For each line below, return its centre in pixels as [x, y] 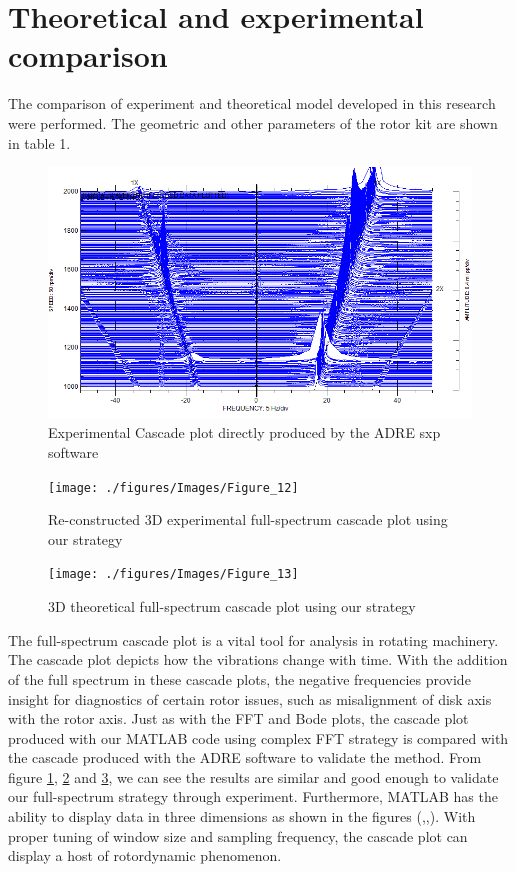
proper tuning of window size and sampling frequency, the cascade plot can [238, 835]
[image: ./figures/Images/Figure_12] [173, 487]
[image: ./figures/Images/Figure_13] [173, 574]
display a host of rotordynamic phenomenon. [145, 855]
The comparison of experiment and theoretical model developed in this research [252, 103]
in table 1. [39, 142]
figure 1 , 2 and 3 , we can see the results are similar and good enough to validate [253, 776]
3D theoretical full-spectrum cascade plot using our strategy [232, 606]
